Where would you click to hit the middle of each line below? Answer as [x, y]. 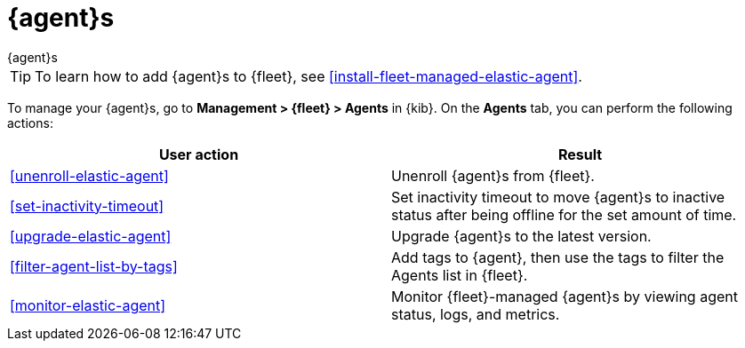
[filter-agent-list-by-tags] [94, 266]
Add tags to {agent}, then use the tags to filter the [558, 257]
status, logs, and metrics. [476, 314]
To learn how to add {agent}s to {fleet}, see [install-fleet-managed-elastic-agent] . [308, 76]
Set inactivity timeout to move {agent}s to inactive [558, 197]
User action [199, 154]
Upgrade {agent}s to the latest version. [521, 236]
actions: [30, 123]
